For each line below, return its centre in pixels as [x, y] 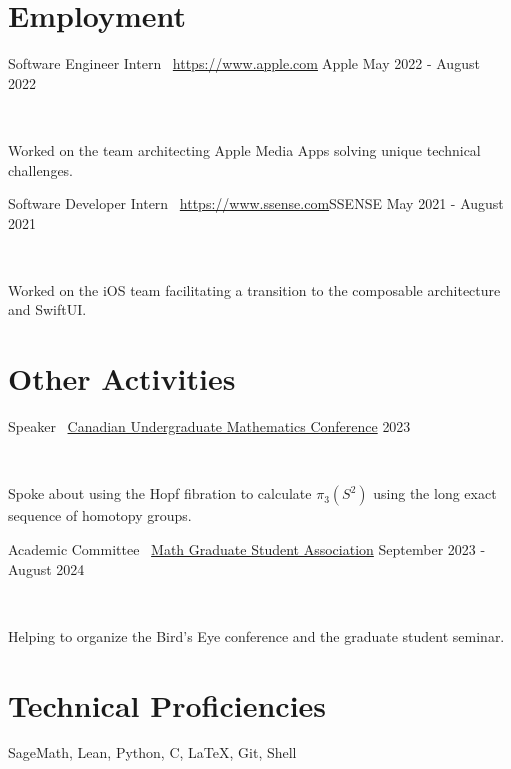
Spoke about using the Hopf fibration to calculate [160, 493]
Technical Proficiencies [167, 704]
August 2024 [46, 568]
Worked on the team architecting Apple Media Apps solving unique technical [244, 149]
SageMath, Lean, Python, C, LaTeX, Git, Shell [152, 752]
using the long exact [435, 493]
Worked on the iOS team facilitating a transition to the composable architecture [254, 289]
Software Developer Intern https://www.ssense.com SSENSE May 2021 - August [256, 203]
